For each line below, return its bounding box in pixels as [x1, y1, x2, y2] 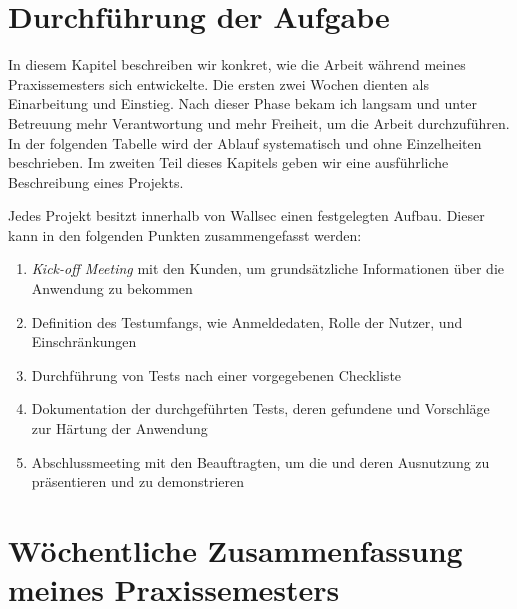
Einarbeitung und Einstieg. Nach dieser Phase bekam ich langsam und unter [8, 93, 477, 114]
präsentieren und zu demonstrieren [31, 471, 245, 492]
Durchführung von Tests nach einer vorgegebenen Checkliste [31, 364, 402, 385]
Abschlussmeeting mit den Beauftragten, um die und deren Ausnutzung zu [31, 451, 490, 472]
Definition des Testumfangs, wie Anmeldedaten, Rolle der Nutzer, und [31, 311, 463, 332]
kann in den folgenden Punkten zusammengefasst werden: [8, 224, 362, 245]
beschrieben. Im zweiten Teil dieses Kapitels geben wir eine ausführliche [8, 152, 449, 173]
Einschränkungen [31, 331, 137, 352]
